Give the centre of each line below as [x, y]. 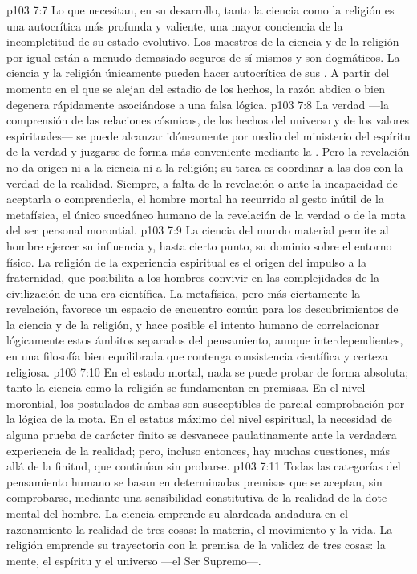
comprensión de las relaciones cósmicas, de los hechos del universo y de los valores [208, 120]
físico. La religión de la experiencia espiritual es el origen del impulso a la [187, 261]
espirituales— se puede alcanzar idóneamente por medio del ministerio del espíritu [208, 135]
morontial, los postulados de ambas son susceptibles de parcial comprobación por [206, 403]
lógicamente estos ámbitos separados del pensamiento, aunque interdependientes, [205, 340]
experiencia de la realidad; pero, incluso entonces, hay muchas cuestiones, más [198, 450]
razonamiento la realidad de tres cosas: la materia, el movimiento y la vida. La [200, 529]
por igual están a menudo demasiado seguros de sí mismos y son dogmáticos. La [203, 57]
